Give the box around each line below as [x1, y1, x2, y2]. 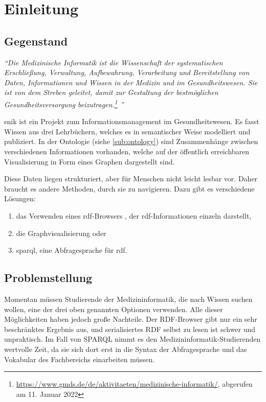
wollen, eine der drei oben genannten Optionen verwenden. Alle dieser [4, 303, 223, 314]
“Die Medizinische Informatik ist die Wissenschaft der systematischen [4, 57, 223, 67]
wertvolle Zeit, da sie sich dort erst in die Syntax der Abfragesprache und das [4, 343, 247, 354]
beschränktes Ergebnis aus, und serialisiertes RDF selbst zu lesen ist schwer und [4, 323, 256, 334]
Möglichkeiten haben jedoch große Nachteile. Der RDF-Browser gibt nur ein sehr [4, 314, 257, 324]
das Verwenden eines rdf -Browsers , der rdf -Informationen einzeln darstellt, [16, 210, 252, 221]
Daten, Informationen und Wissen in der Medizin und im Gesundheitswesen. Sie [4, 77, 258, 87]
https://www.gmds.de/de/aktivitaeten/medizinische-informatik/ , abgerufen [16, 379, 253, 389]
